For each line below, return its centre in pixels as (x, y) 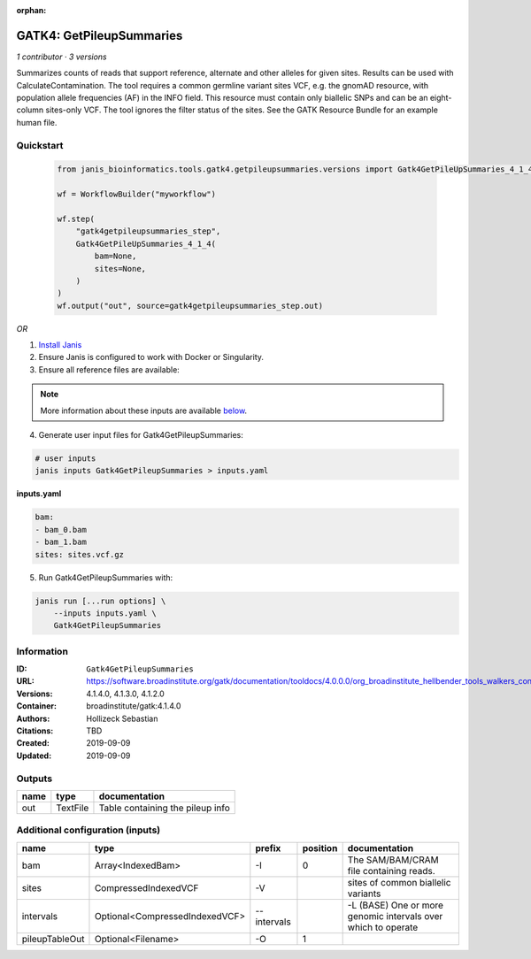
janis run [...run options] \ (100, 601)
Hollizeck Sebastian (122, 718)
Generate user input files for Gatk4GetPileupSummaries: (141, 435)
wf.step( (76, 219)
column (30, 110)
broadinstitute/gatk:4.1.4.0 (134, 706)
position (320, 848)
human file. (37, 122)
